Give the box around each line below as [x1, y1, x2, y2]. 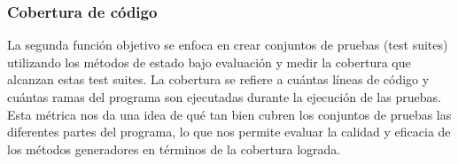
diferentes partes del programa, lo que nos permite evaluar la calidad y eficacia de [7, 122, 451, 141]
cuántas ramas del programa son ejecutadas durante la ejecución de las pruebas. [7, 88, 441, 105]
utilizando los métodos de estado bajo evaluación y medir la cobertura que [7, 52, 411, 71]
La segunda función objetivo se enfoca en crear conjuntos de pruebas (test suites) [7, 35, 448, 54]
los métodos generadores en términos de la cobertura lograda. [7, 139, 341, 158]
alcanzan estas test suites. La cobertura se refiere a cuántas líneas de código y [7, 70, 430, 89]
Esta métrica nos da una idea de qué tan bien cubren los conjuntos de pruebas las [7, 105, 452, 123]
